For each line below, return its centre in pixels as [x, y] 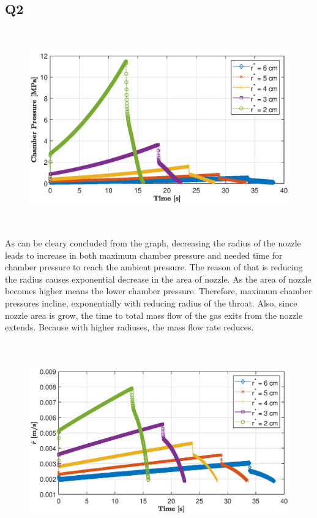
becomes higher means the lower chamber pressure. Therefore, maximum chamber [158, 291]
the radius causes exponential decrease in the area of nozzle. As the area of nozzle [158, 279]
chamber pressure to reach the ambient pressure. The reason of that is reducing [154, 267]
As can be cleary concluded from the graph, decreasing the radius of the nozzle [153, 243]
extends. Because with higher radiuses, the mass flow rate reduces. [129, 327]
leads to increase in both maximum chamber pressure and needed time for [144, 255]
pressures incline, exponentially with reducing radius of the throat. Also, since [151, 303]
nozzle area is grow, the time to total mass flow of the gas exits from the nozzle [154, 315]
